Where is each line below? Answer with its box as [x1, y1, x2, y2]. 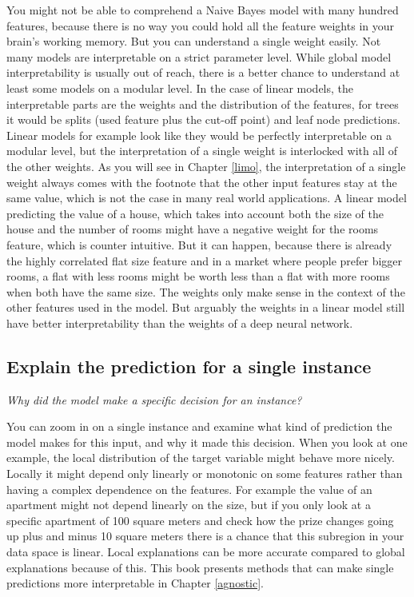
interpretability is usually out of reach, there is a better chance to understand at [6, 64, 400, 81]
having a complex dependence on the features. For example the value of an [6, 480, 372, 497]
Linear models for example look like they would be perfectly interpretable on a [6, 126, 392, 143]
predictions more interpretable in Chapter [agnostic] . [6, 575, 265, 591]
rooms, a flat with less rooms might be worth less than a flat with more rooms [6, 268, 390, 285]
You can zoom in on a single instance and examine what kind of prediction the [6, 418, 392, 435]
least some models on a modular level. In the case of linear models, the [6, 79, 354, 96]
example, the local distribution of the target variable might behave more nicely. [6, 449, 395, 466]
